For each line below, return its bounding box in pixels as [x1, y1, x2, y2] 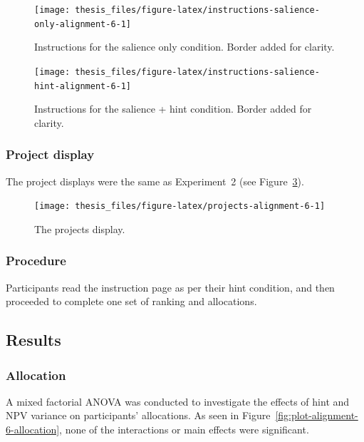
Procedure [6, 252, 66, 269]
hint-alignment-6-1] [34, 81, 132, 91]
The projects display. [34, 221, 125, 236]
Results [6, 329, 61, 351]
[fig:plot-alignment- [275, 408, 358, 423]
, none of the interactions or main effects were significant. [59, 422, 309, 437]
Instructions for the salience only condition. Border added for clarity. [34, 39, 335, 54]
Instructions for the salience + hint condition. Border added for [34, 101, 312, 116]
